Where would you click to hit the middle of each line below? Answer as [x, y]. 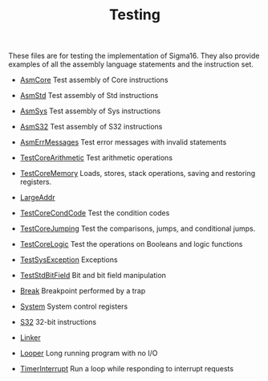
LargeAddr [37, 198]
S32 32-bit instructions [58, 322]
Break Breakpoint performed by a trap [83, 291]
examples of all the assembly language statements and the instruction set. [131, 64]
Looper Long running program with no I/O [89, 353]
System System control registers [74, 306]
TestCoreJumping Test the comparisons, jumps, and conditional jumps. [138, 229]
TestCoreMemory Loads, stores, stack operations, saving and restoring [138, 174]
